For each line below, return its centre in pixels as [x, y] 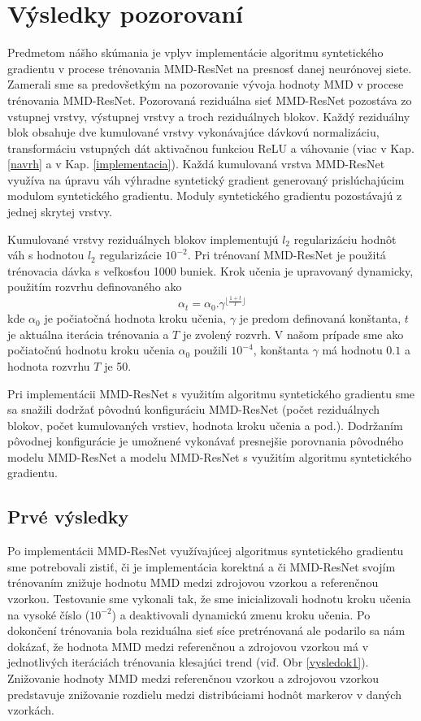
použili [210, 350]
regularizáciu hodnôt [345, 239]
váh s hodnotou [46, 255]
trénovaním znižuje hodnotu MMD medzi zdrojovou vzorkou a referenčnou [193, 582]
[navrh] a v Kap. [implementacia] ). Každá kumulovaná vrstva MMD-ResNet [196, 164]
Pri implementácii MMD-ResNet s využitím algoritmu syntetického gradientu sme [211, 393]
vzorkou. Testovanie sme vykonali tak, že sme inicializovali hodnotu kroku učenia [209, 599]
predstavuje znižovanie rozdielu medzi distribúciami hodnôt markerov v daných [204, 694]
